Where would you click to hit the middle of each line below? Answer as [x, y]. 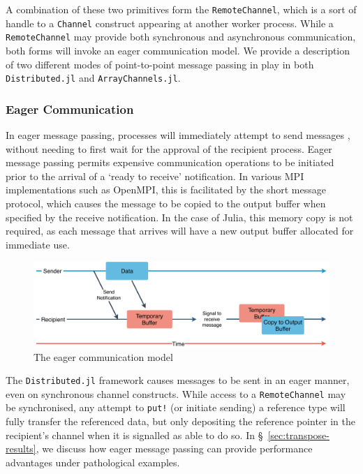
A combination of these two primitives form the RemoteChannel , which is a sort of [181, 9]
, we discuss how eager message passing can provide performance [174, 449]
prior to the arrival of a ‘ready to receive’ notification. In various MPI [155, 176]
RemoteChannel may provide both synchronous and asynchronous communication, [181, 37]
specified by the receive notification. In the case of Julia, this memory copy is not [179, 217]
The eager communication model [103, 356]
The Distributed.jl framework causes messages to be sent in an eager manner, [178, 380]
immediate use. [38, 244]
